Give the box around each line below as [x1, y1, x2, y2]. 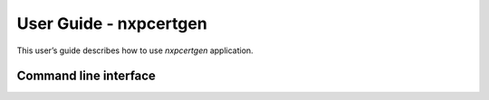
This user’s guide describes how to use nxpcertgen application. [16, 45, 254, 56]
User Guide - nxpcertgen [16, 14, 207, 33]
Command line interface [16, 68, 156, 84]
